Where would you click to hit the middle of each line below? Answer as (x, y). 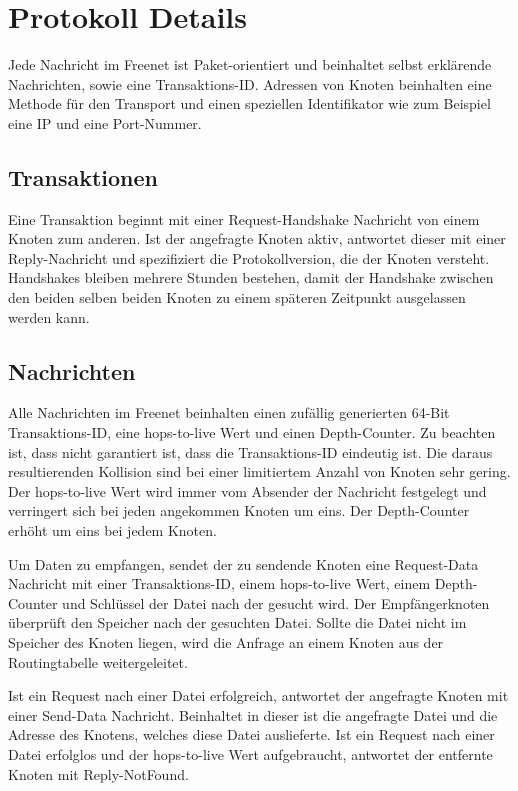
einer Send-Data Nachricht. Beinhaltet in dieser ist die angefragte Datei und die (253, 714)
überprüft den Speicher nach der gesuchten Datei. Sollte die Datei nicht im (237, 622)
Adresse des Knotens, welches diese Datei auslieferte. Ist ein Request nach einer (251, 734)
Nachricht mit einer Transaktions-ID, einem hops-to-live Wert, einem (219, 583)
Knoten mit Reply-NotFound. (98, 773)
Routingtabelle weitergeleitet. (98, 661)
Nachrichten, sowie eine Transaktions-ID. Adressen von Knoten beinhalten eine (250, 83)
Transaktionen (83, 176)
